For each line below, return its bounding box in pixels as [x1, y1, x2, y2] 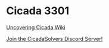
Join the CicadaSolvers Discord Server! [6, 35, 103, 42]
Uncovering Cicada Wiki [6, 24, 66, 31]
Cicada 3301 [6, 4, 70, 18]
